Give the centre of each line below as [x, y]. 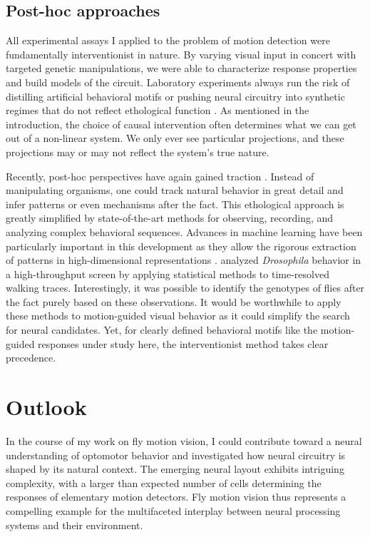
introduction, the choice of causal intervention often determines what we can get [181, 124]
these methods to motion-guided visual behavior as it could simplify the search [178, 316]
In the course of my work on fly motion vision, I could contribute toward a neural [184, 440]
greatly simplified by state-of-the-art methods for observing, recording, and [170, 218]
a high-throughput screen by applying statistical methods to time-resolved [168, 273]
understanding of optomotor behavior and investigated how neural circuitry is [176, 455]
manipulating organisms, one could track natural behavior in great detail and [175, 190]
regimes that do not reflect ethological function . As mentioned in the [158, 110]
